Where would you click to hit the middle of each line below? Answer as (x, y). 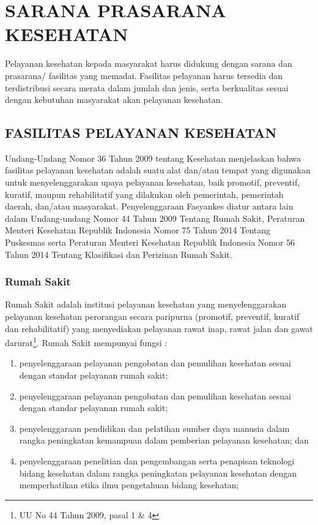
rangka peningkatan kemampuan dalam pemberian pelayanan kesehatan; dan (164, 440)
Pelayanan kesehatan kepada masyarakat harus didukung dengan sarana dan (149, 63)
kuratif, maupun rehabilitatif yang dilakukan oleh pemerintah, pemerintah (144, 194)
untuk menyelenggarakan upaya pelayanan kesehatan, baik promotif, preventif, (153, 182)
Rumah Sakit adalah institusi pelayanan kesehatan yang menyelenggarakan (146, 304)
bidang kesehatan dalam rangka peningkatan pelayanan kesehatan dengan (158, 473)
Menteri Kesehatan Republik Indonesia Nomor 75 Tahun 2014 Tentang (138, 230)
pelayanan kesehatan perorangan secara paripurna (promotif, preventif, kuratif (152, 316)
